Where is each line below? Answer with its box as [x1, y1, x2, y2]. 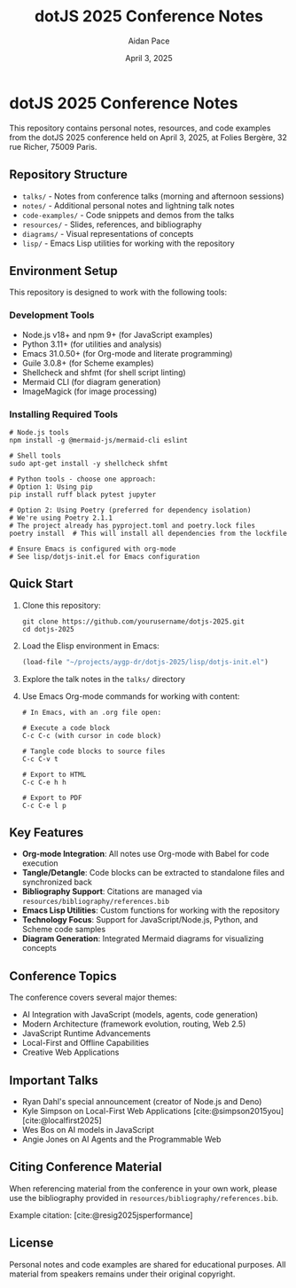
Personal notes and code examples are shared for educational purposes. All [9, 1259, 286, 1269]
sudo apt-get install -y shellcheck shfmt [9, 459, 168, 467]
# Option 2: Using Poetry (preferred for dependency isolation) [9, 506, 252, 514]
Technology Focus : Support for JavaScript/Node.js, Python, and [21, 915, 259, 925]
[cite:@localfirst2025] [21, 1115, 102, 1126]
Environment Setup [9, 263, 118, 279]
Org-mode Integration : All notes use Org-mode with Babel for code [21, 849, 269, 860]
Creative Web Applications [21, 1047, 120, 1057]
